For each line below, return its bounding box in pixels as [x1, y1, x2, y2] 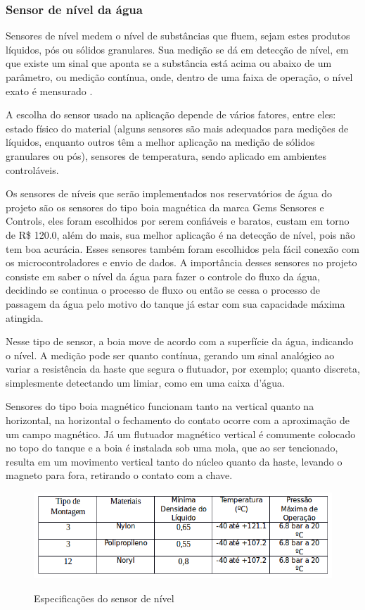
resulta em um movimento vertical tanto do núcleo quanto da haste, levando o [6, 454, 342, 468]
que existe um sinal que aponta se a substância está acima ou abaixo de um [6, 56, 332, 70]
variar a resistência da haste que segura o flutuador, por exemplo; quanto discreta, [6, 361, 360, 376]
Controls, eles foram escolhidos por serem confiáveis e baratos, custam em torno [6, 213, 350, 228]
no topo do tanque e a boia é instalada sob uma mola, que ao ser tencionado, [6, 440, 338, 455]
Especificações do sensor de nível [34, 590, 174, 605]
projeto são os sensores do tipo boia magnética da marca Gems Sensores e [6, 199, 324, 214]
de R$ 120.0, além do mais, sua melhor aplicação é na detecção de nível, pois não [6, 227, 356, 242]
